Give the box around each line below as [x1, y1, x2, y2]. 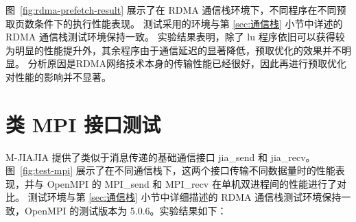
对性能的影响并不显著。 [5, 69, 111, 84]
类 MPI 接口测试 [5, 110, 161, 138]
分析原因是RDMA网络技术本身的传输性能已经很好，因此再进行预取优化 [27, 56, 346, 71]
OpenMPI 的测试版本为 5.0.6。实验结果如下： [24, 203, 227, 218]
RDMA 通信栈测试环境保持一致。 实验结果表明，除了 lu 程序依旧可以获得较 [5, 29, 345, 44]
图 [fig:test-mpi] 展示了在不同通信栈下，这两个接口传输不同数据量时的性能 [5, 163, 335, 177]
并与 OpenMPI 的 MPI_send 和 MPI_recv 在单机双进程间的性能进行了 [24, 176, 337, 190]
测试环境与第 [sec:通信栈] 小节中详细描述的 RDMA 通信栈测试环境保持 [27, 190, 342, 204]
